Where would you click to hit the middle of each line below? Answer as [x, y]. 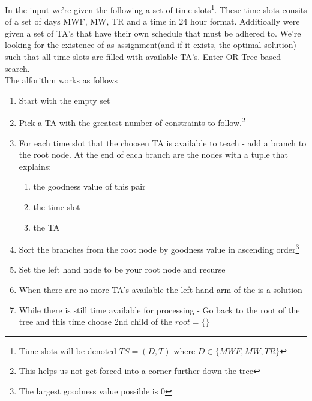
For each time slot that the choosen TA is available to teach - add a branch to [163, 143]
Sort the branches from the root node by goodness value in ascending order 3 [159, 248]
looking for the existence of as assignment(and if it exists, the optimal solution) [151, 45]
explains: [35, 166]
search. [17, 68]
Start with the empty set [64, 100]
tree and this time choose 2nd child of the [96, 321]
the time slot [57, 207]
